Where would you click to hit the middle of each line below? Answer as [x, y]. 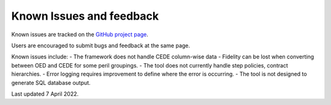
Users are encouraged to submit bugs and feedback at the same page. [101, 45]
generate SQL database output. [51, 82]
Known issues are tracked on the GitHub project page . [80, 34]
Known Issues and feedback [85, 16]
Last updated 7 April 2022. [45, 94]
